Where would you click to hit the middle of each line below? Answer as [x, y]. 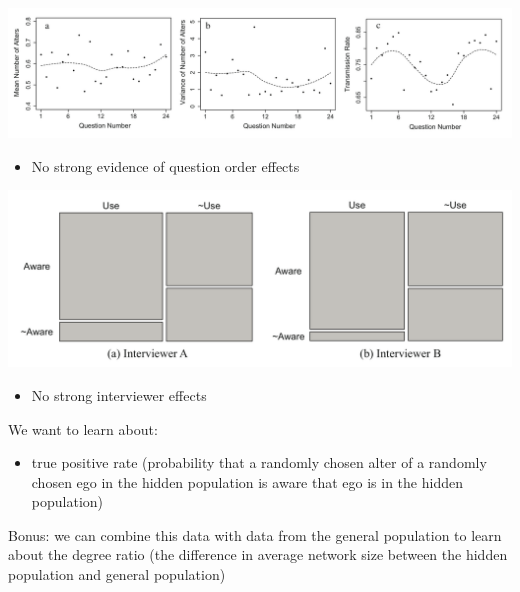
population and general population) [117, 574]
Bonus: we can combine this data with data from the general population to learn [255, 534]
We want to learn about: [83, 428]
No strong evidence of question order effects [165, 165]
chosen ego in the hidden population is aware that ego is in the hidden [247, 481]
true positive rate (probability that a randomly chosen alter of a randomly [259, 462]
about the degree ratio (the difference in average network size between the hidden [258, 554]
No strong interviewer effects [119, 394]
